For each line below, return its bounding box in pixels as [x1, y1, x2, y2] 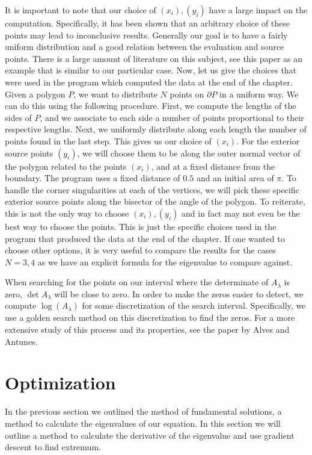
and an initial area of [196, 172, 274, 184]
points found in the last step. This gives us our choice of [5, 134, 212, 147]
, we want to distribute [73, 87, 158, 100]
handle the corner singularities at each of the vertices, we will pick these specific [5, 183, 299, 196]
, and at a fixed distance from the [151, 159, 275, 172]
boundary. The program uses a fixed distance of [5, 172, 180, 184]
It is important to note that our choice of [5, 4, 156, 16]
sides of [5, 111, 32, 123]
